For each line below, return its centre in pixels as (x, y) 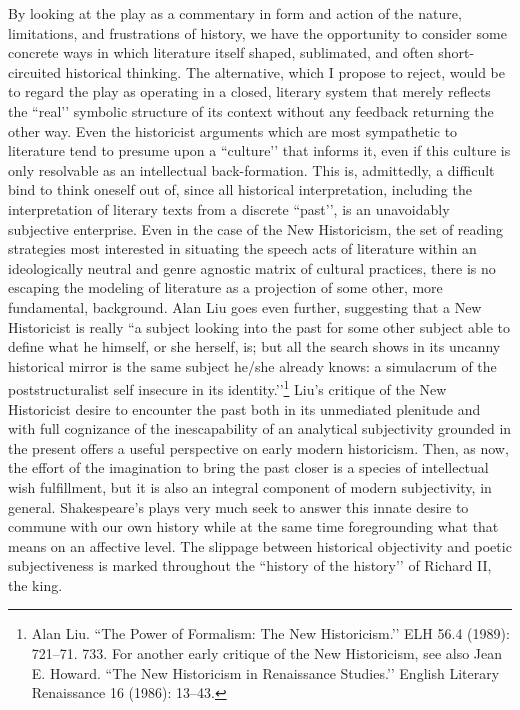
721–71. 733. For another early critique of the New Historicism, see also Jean (267, 653)
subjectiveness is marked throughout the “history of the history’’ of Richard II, (250, 565)
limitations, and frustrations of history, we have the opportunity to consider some (257, 32)
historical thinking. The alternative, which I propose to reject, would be (285, 71)
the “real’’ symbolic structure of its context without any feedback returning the (251, 110)
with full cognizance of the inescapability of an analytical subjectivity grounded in (260, 428)
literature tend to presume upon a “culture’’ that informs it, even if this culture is (259, 150)
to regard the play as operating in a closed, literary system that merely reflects (249, 91)
